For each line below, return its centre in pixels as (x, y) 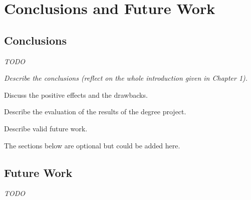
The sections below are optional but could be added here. (92, 145)
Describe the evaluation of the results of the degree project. (95, 112)
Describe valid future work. (46, 128)
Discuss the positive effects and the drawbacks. (76, 94)
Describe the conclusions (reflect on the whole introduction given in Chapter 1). (126, 78)
